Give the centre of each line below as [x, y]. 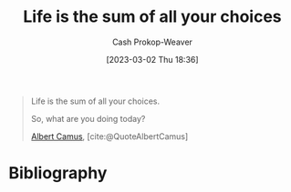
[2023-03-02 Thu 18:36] [152, 59]
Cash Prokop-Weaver [152, 42]
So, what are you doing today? [88, 118]
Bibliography [58, 173]
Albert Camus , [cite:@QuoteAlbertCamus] [109, 136]
